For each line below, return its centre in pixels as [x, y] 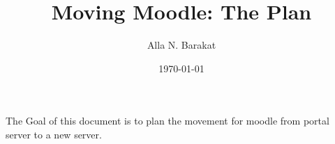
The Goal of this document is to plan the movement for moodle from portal [167, 121]
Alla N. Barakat [181, 45]
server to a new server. [54, 134]
